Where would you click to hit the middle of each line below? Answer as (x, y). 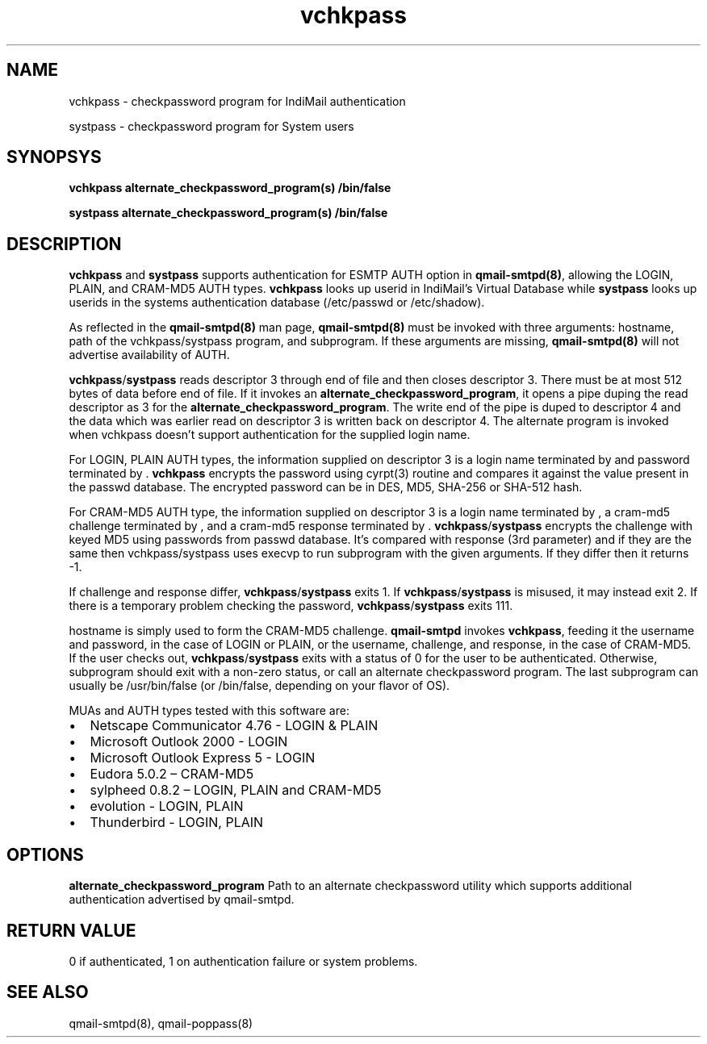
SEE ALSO (48, 992)
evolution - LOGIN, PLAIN (167, 806)
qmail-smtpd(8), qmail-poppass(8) (161, 1023)
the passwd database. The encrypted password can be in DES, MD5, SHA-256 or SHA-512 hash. (326, 487)
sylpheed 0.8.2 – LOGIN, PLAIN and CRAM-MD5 (236, 790)
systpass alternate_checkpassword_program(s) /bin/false (228, 213)
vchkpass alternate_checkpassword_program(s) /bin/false (230, 188)
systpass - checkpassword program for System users (211, 126)
